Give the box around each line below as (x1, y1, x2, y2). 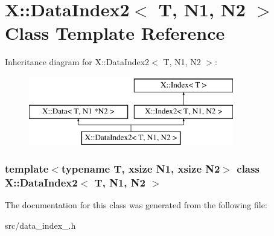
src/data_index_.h (5, 218, 76, 231)
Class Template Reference (5, 21, 225, 45)
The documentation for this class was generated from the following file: (5, 199, 267, 211)
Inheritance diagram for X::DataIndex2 (5, 56, 150, 68)
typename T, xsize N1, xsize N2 (61, 161, 220, 176)
